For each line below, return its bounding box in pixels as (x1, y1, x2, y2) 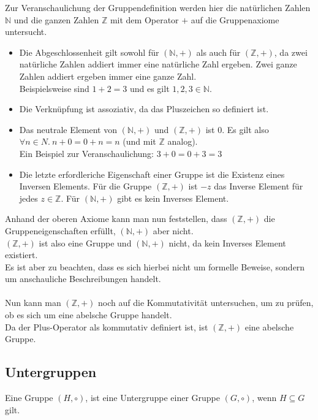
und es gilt (129, 82, 170, 94)
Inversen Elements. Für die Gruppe (19, 180, 152, 193)
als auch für (196, 45, 241, 58)
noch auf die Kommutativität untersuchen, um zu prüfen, (98, 296, 314, 309)
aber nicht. (153, 224, 194, 237)
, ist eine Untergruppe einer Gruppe (85, 391, 221, 404)
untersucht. (5, 25, 47, 38)
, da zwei (274, 45, 308, 58)
